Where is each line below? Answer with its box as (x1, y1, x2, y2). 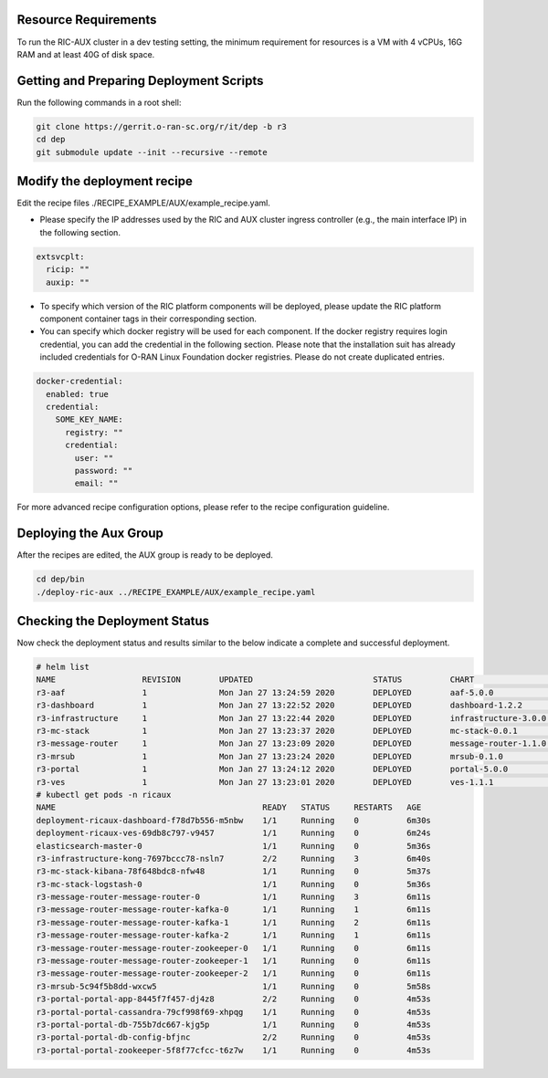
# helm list (36, 662, 90, 673)
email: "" (74, 478, 119, 488)
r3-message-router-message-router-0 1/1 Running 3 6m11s (36, 892, 431, 903)
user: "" (74, 453, 114, 463)
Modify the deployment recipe (16, 173, 194, 189)
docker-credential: (36, 376, 123, 387)
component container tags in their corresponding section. (39, 313, 258, 324)
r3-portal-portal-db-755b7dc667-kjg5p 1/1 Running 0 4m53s (36, 1019, 431, 1030)
